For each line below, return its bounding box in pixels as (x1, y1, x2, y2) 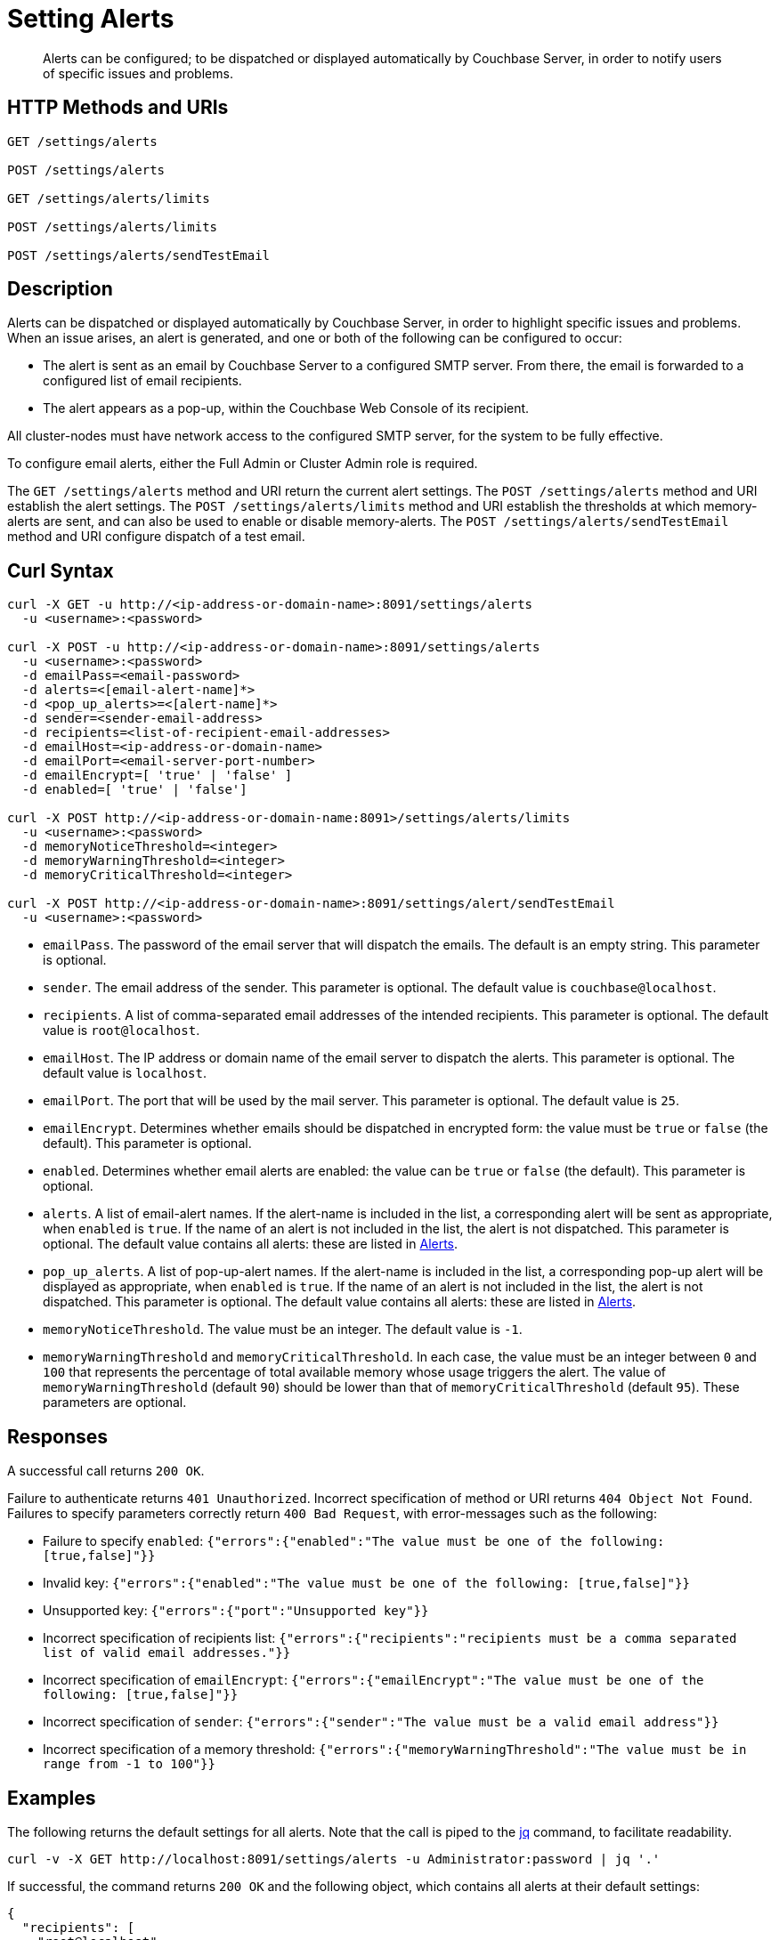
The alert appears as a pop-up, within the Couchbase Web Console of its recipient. (43, 400, 530, 416)
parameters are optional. (43, 1394, 187, 1411)
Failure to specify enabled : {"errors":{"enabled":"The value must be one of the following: (43, 1533, 665, 1549)
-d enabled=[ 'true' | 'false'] (21, 782, 247, 797)
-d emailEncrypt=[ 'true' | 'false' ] (21, 768, 293, 783)
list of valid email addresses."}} (43, 1645, 291, 1661)
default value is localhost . (43, 1065, 207, 1081)
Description (7, 278, 113, 301)
